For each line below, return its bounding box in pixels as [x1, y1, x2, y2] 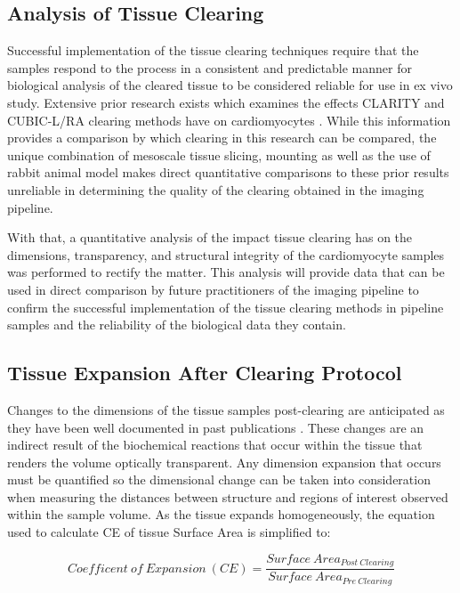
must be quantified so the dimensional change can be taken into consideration [7, 470, 431, 489]
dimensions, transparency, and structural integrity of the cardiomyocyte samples [7, 245, 445, 264]
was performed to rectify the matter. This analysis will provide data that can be [7, 263, 445, 281]
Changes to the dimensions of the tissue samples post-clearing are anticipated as [7, 400, 445, 418]
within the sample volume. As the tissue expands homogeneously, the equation [7, 505, 435, 524]
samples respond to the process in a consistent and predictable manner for [7, 58, 412, 77]
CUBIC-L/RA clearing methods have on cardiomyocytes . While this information [7, 110, 451, 129]
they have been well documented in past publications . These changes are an [7, 418, 424, 436]
